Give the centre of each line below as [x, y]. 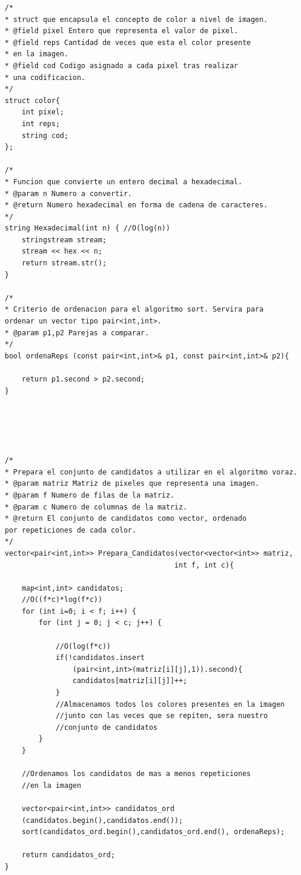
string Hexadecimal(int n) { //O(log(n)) [88, 228]
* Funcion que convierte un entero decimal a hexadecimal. [124, 182]
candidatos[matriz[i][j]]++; [130, 681]
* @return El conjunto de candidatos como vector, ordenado [126, 519]
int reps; [41, 124]
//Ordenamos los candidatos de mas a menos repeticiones [136, 774]
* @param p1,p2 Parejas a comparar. [77, 333]
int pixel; [43, 112]
